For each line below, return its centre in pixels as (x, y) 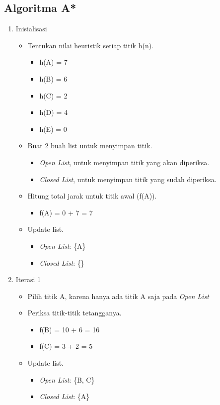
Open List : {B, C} (67, 379)
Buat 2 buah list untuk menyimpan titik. (90, 146)
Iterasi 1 (28, 279)
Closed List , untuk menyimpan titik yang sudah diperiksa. (128, 179)
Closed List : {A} (65, 396)
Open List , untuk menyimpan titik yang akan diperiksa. (124, 162)
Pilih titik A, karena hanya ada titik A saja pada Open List (118, 296)
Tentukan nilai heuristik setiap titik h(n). (91, 45)
